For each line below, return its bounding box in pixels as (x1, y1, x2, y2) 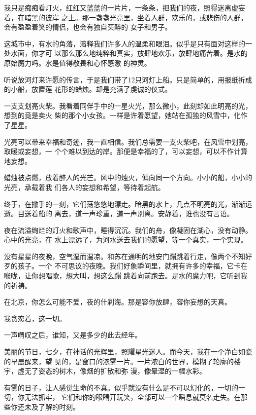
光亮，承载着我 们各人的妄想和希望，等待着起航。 (4, 182, 165, 192)
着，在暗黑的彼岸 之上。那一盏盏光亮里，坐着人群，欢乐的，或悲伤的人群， (4, 12, 248, 22)
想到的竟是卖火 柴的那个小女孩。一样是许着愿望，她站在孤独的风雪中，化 (4, 110, 241, 120)
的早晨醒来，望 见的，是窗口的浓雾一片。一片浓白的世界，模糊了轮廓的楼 (4, 356, 241, 366)
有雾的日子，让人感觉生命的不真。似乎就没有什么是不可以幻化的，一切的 (4, 382, 238, 392)
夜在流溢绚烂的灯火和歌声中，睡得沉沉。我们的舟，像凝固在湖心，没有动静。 (4, 225, 252, 235)
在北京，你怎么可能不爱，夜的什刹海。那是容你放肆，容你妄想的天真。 (4, 297, 231, 307)
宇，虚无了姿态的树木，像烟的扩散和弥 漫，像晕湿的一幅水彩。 (4, 366, 206, 376)
